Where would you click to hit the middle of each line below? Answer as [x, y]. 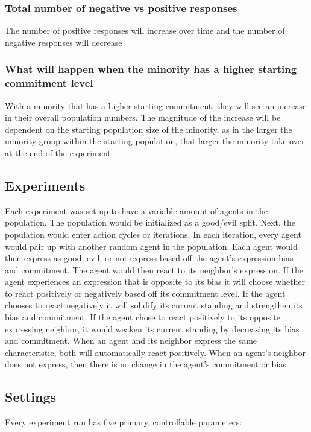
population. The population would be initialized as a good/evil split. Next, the [150, 222]
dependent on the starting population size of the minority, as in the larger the [149, 129]
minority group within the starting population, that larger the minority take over [155, 141]
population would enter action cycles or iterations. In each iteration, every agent [153, 234]
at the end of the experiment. [59, 152]
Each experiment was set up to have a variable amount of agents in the [137, 210]
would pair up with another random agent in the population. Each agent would [151, 246]
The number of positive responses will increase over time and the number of [145, 30]
